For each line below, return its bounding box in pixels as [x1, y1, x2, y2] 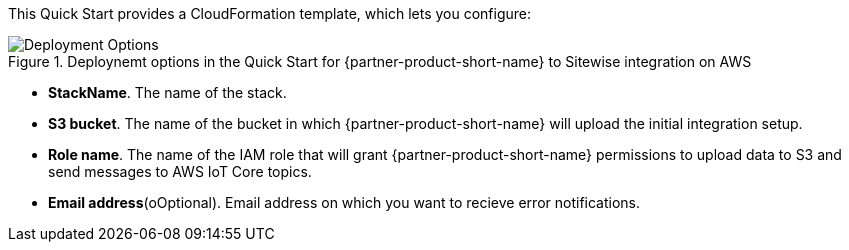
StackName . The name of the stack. [48, 84, 287, 101]
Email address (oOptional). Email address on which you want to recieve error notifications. [48, 194, 641, 211]
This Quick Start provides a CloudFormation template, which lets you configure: [8, 5, 532, 22]
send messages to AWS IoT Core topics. [48, 163, 312, 180]
